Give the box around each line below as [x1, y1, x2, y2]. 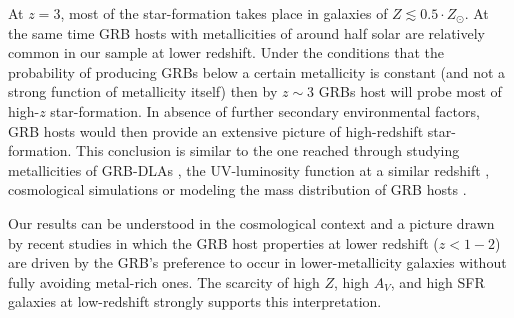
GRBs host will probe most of [318, 81, 502, 102]
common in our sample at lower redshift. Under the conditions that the [8, 42, 444, 63]
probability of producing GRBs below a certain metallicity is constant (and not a [8, 61, 506, 82]
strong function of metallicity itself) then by [8, 81, 278, 102]
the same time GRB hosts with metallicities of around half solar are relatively [8, 22, 485, 43]
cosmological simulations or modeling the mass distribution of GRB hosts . [8, 179, 467, 200]
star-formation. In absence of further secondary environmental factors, [50, 100, 480, 121]
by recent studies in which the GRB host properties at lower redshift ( [8, 232, 439, 253]
